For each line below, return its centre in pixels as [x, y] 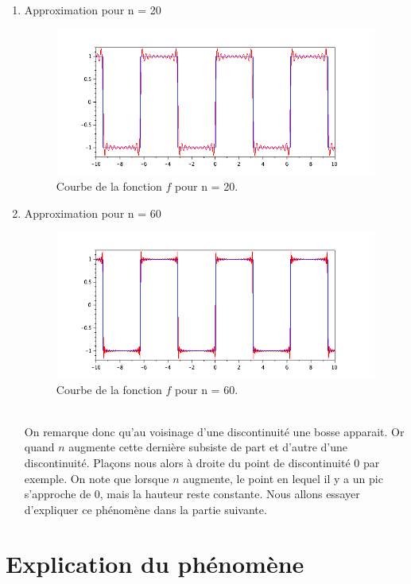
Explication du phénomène [155, 564]
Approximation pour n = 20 [93, 10]
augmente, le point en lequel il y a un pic [283, 478]
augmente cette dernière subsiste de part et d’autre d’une [208, 447]
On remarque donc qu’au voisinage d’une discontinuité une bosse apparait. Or [214, 431]
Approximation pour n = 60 [93, 213]
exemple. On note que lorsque [97, 478]
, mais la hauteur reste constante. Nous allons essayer [230, 494]
